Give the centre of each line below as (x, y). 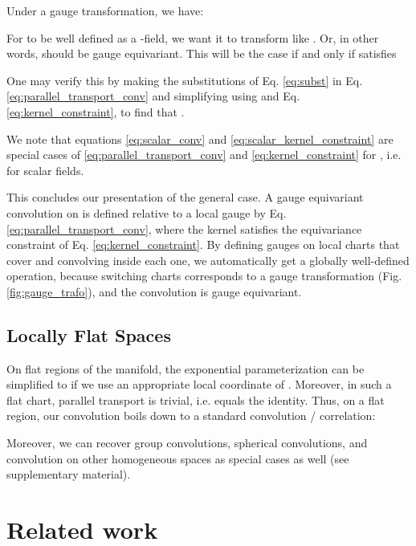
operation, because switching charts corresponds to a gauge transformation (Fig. (204, 276)
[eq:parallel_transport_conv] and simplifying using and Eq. (153, 96)
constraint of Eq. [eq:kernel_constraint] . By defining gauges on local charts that (203, 244)
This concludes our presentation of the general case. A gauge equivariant (185, 197)
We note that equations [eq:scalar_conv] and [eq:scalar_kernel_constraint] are (200, 139)
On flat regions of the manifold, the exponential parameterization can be (186, 368)
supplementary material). (69, 474)
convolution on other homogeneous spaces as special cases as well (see (178, 458)
